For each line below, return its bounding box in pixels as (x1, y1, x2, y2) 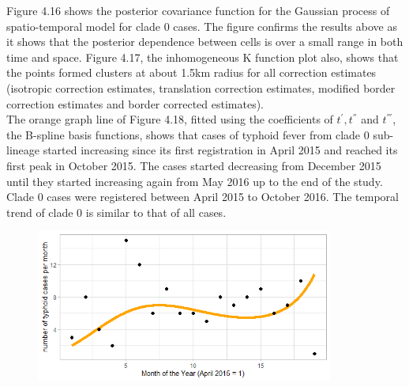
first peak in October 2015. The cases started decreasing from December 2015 (6, 157, 381, 173)
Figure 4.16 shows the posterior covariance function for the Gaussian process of (6, 2, 390, 18)
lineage (6, 142, 39, 158)
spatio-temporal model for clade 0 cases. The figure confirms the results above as (6, 17, 397, 34)
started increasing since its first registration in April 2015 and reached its (43, 142, 398, 158)
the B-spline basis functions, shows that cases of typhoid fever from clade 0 (6, 126, 370, 142)
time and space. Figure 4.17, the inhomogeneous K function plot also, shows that (6, 48, 399, 65)
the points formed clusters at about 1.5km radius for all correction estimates (6, 64, 377, 81)
